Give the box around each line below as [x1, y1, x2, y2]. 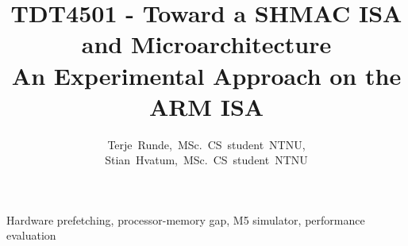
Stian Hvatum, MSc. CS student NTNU [105, 152, 308, 168]
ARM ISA [148, 90, 264, 122]
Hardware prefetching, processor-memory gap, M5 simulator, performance [6, 211, 365, 228]
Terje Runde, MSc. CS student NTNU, [107, 136, 306, 152]
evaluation [6, 227, 56, 244]
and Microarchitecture [81, 28, 332, 60]
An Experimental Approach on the [11, 59, 402, 91]
